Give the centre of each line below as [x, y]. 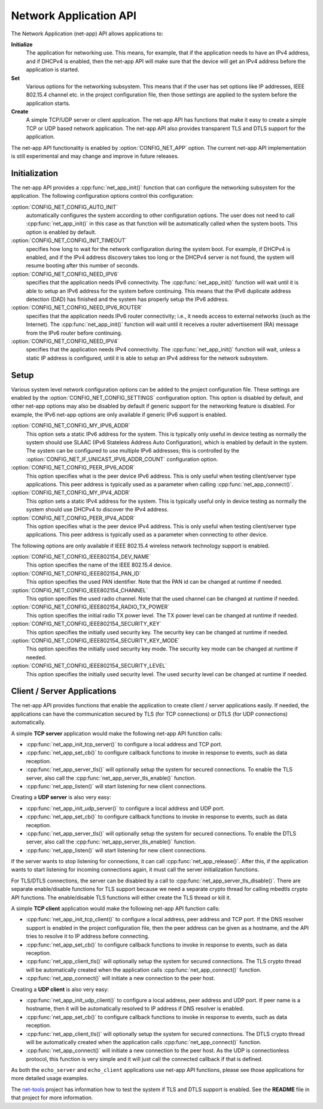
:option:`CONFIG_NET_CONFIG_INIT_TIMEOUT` [69, 240]
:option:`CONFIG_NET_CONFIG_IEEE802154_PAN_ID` [76, 573]
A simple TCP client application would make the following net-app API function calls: [115, 909]
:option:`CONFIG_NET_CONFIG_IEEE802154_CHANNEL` [79, 590]
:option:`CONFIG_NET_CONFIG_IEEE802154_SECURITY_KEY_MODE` [95, 640]
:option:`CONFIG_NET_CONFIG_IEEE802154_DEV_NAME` [81, 557]
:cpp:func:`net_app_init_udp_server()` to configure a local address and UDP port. [125, 808]
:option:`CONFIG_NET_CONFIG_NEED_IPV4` [65, 341]
